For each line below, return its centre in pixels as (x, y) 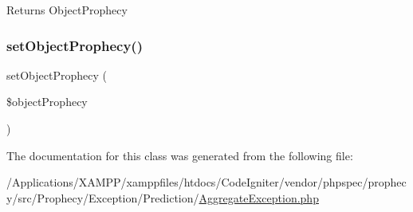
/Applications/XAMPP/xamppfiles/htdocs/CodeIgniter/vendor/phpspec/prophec (206, 182)
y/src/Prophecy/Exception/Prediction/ (103, 197)
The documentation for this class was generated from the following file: (180, 155)
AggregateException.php (259, 197)
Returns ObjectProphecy (67, 10)
